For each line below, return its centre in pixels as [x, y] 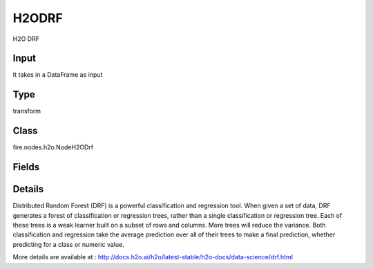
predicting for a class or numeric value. [68, 244]
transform [27, 111]
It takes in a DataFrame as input [58, 75]
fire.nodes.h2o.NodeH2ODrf [53, 147]
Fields [26, 167]
